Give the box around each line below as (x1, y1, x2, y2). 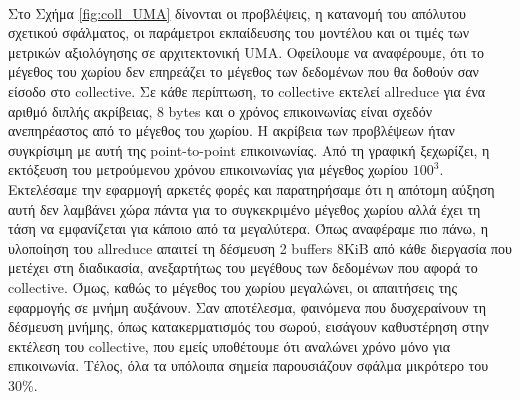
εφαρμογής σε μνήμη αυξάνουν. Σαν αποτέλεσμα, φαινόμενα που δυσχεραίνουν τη (8, 296, 486, 317)
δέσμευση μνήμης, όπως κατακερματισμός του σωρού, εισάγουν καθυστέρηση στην (8, 316, 489, 337)
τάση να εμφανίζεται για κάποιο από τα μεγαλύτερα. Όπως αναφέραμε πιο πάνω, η (8, 218, 488, 239)
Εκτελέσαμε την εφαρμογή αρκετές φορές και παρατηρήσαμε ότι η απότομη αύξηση (8, 178, 495, 199)
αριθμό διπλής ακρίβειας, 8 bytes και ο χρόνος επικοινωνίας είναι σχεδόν (8, 100, 433, 121)
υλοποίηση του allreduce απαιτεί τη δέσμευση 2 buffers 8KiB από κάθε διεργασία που (8, 237, 512, 258)
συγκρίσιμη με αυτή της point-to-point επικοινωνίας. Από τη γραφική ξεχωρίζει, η (8, 139, 490, 160)
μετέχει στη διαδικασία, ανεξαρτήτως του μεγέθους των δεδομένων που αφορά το (8, 257, 478, 278)
